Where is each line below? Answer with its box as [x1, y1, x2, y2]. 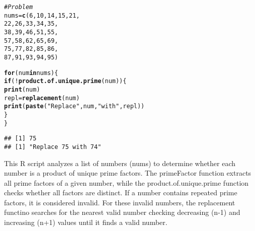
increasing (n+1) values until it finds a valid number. [4, 217, 167, 227]
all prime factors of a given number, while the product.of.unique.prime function [4, 177, 249, 188]
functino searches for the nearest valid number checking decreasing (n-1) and [4, 207, 240, 217]
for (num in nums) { [4, 69, 58, 76]
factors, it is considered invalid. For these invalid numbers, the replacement [4, 197, 235, 207]
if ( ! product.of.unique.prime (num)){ [4, 78, 127, 85]
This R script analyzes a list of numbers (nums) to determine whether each [4, 158, 236, 168]
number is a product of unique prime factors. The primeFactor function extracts [4, 168, 251, 178]
